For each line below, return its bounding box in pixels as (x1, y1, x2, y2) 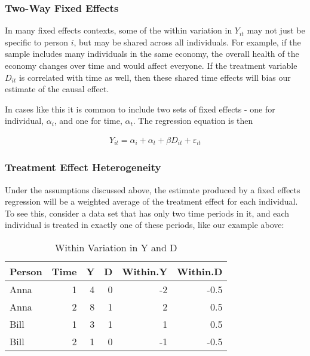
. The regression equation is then (133, 114, 253, 127)
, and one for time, (54, 114, 122, 127)
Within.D (177, 264, 223, 279)
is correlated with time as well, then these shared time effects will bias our (19, 71, 291, 83)
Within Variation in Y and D (55, 241, 177, 255)
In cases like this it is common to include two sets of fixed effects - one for (5, 102, 275, 115)
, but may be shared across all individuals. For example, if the (73, 35, 301, 48)
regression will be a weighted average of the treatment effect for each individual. (5, 195, 298, 208)
